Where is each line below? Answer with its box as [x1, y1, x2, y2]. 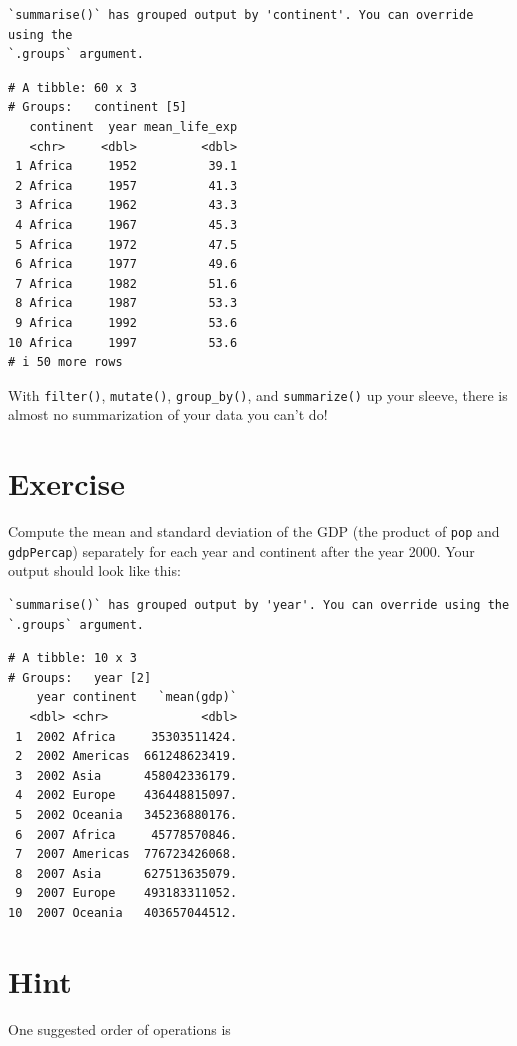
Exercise [8, 463, 125, 504]
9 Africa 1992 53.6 [15, 315, 238, 330]
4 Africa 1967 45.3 [15, 217, 238, 232]
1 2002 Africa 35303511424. [15, 729, 238, 744]
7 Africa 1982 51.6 [15, 276, 238, 291]
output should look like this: [8, 560, 181, 581]
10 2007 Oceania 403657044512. [8, 905, 238, 920]
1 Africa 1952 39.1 [15, 159, 238, 174]
